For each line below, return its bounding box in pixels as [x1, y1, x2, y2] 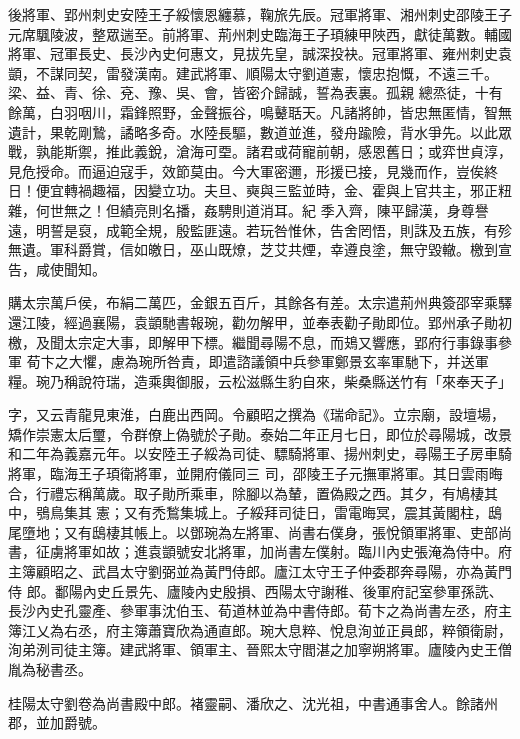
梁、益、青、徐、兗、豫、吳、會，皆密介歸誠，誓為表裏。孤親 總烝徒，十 [8, 82, 489, 103]
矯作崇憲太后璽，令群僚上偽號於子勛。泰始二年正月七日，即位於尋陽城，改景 [8, 423, 512, 444]
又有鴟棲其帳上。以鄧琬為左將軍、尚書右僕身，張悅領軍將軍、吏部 [63, 521, 498, 542]
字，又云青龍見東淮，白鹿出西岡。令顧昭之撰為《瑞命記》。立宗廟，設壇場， [8, 404, 505, 425]
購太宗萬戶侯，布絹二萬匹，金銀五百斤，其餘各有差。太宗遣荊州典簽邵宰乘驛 [8, 292, 512, 313]
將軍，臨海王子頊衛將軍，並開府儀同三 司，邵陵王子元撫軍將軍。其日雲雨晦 [8, 463, 503, 484]
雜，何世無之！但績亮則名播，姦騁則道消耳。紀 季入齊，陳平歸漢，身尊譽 [8, 199, 489, 220]
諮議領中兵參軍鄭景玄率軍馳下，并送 [236, 351, 475, 372]
